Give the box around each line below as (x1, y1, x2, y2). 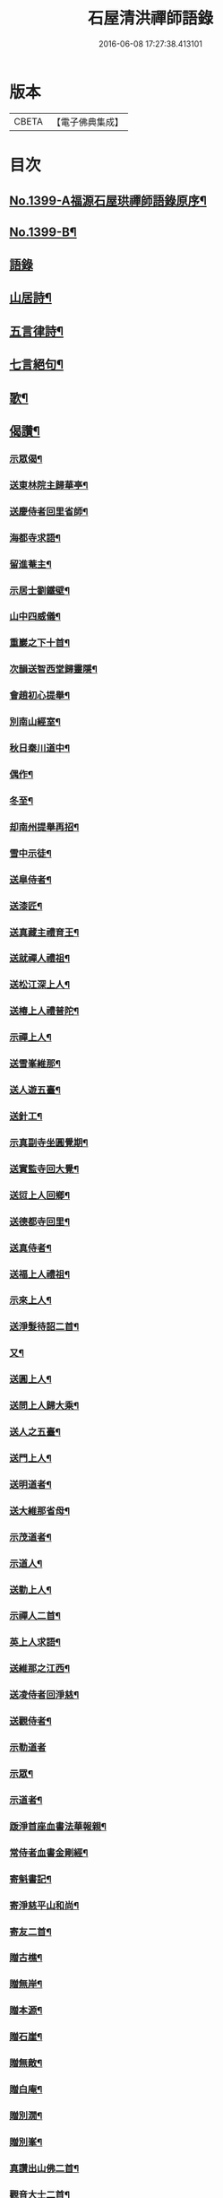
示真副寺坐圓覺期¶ (9, 1136, 89, 1149)
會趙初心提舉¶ (9, 690, 70, 702)
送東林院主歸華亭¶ (9, 479, 89, 491)
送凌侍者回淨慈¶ (9, 1689, 80, 1701)
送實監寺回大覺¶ (9, 1162, 80, 1175)
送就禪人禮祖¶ (9, 952, 70, 965)
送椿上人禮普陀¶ (9, 1005, 80, 1018)
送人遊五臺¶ (9, 1084, 61, 1097)
